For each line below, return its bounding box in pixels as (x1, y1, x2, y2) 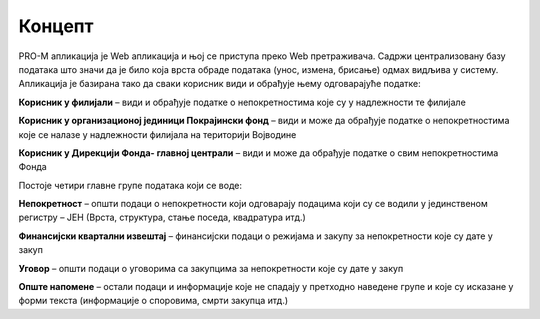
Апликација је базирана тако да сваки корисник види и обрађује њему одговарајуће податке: (18, 78, 422, 90)
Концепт (18, 15, 94, 37)
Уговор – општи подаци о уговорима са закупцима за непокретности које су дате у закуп (18, 262, 404, 274)
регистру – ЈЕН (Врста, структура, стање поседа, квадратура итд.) (18, 211, 307, 224)
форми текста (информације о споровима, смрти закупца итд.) (18, 295, 289, 307)
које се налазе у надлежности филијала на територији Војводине (18, 128, 297, 140)
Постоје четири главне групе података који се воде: (18, 179, 242, 191)
